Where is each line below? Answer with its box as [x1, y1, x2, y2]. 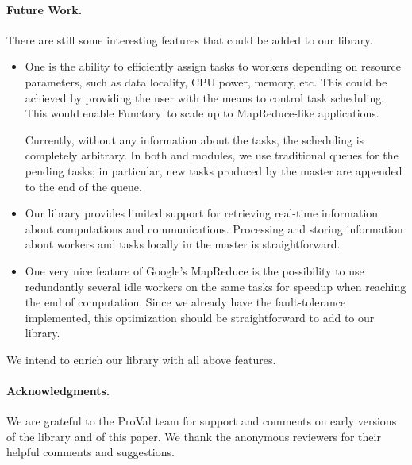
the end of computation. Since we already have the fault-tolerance [25, 294, 346, 310]
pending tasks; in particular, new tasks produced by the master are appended [25, 162, 402, 179]
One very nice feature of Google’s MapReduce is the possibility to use [25, 262, 364, 279]
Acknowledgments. [6, 382, 110, 399]
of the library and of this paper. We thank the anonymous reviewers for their [6, 428, 381, 444]
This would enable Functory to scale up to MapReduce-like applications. [25, 105, 379, 121]
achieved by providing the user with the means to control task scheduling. [25, 89, 385, 106]
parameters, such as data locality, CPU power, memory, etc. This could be [25, 73, 387, 90]
